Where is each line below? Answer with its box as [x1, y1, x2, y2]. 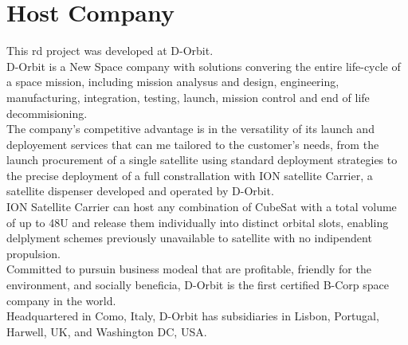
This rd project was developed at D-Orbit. [6, 42, 214, 59]
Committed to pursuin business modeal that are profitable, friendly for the [6, 261, 371, 277]
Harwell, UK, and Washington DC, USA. [6, 323, 207, 339]
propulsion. [6, 245, 61, 261]
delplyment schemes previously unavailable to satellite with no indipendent [6, 229, 372, 246]
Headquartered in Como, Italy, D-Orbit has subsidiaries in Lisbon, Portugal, [6, 308, 379, 324]
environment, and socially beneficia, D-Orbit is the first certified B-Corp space [6, 276, 390, 293]
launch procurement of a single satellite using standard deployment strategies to [6, 151, 398, 168]
